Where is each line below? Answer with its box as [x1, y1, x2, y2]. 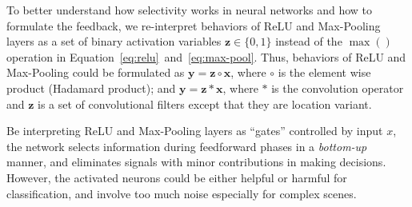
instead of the [275, 33, 342, 50]
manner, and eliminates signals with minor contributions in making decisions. [6, 153, 386, 170]
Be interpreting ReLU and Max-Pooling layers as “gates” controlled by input [6, 122, 383, 139]
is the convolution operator [271, 79, 404, 96]
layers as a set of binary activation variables [6, 33, 222, 50]
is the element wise [278, 64, 371, 81]
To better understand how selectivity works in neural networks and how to [6, 2, 373, 18]
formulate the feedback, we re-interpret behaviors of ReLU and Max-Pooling [6, 17, 381, 34]
